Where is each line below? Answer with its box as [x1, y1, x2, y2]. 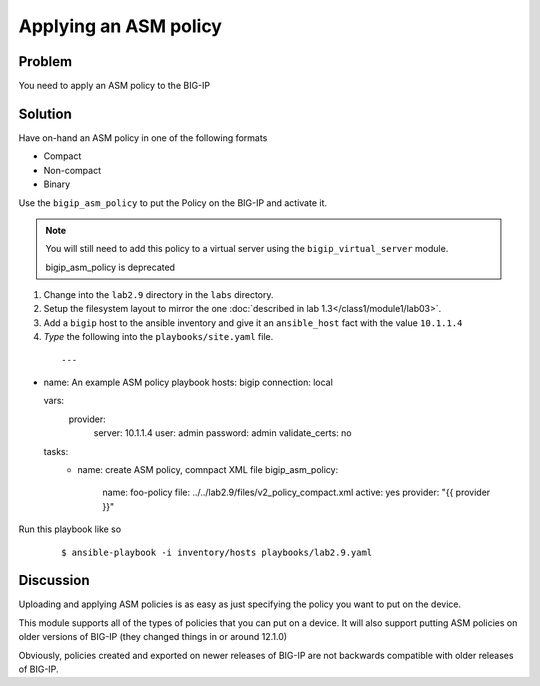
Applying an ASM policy [18, 15, 222, 37]
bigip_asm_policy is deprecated [45, 261, 175, 273]
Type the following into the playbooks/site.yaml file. [43, 331, 274, 343]
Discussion [18, 572, 90, 589]
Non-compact [43, 164, 102, 176]
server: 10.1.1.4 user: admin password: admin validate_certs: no [93, 427, 352, 439]
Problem [18, 53, 73, 70]
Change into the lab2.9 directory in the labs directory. [43, 289, 274, 301]
